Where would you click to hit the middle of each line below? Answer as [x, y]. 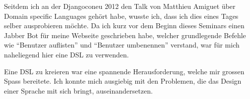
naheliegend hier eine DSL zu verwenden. [66, 54]
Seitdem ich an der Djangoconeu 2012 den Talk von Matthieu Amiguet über [120, 6]
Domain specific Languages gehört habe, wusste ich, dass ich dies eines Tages [121, 16]
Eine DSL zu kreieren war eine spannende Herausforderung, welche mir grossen [124, 71]
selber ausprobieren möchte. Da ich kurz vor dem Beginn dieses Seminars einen [124, 25]
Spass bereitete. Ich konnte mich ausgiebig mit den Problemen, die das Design [123, 81]
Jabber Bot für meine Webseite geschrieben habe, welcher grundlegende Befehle [125, 35]
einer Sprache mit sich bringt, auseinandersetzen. [78, 90]
